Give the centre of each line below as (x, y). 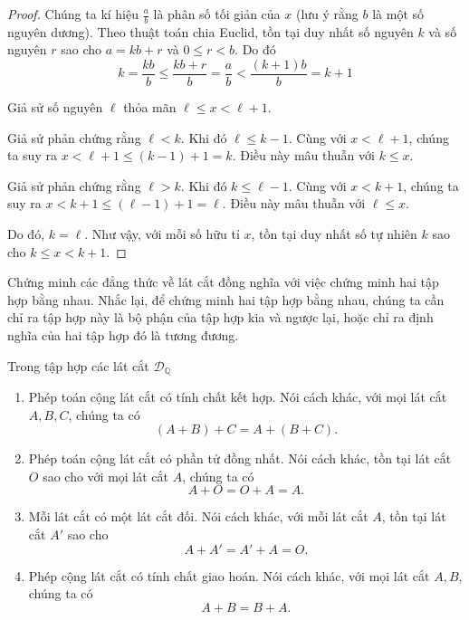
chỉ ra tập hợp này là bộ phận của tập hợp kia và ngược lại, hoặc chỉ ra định (220, 317)
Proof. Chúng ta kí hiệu (73, 14)
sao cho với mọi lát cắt (106, 476)
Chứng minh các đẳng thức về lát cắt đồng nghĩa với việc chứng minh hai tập (223, 282)
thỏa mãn (150, 107)
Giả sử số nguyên (55, 107)
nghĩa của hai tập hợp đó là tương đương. (123, 335)
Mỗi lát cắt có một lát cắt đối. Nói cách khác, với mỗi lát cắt (198, 516)
